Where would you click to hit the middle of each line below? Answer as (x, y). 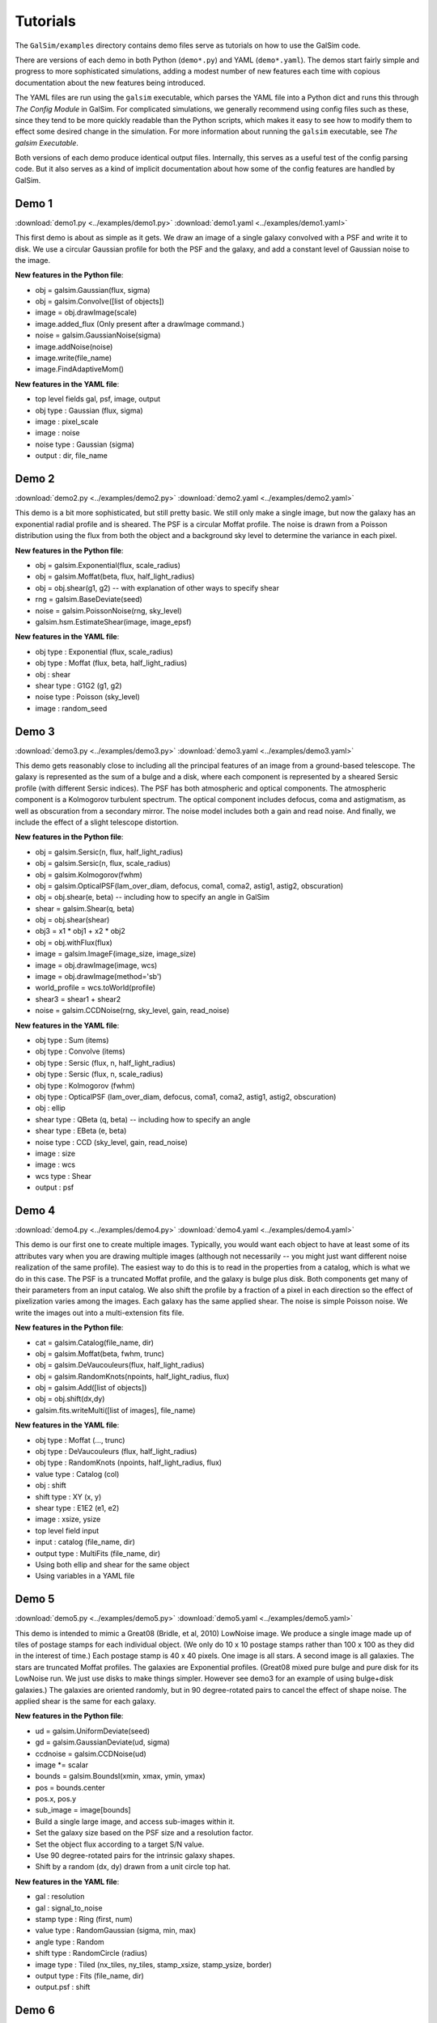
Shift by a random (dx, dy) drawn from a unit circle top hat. (133, 1867)
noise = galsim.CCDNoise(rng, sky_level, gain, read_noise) (132, 1011)
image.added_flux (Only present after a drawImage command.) (140, 324)
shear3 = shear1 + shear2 (78, 999)
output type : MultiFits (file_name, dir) (98, 1553)
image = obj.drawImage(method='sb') (98, 977)
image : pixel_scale (67, 422)
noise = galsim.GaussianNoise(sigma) (98, 335)
